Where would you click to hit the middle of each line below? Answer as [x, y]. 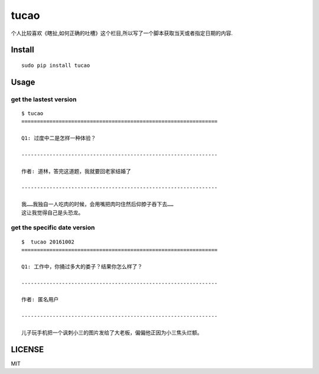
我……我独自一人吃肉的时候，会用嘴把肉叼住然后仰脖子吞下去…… [97, 204]
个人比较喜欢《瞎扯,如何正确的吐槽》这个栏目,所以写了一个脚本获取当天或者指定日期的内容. [122, 33]
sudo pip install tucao [56, 65]
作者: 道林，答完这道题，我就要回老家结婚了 [76, 171]
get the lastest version [44, 99]
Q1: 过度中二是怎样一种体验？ [59, 138]
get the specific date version [53, 227]
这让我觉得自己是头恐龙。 [53, 212]
